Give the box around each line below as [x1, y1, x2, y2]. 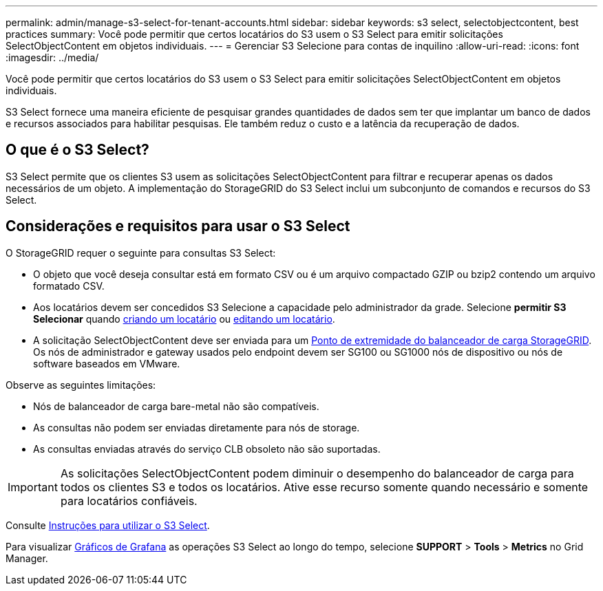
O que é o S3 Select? [6, 141, 149, 159]
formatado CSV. [33, 279, 105, 292]
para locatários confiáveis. [60, 493, 198, 508]
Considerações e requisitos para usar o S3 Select [6, 217, 350, 235]
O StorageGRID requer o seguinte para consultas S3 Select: [6, 246, 276, 259]
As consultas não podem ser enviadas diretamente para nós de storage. [33, 421, 360, 433]
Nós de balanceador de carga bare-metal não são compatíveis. [33, 400, 319, 412]
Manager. [6, 552, 48, 564]
